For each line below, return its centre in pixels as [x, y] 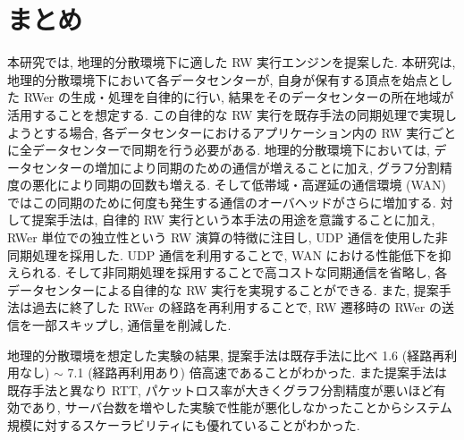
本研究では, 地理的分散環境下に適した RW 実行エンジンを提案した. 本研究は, [232, 62]
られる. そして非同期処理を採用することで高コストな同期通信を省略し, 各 [233, 272]
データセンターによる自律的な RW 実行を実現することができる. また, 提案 [223, 289]
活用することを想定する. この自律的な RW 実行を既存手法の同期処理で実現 [226, 114]
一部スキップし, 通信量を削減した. [131, 325]
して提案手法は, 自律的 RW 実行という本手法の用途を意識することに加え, [221, 220]
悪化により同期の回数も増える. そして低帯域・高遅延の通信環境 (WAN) [239, 185]
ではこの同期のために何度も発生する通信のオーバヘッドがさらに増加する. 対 [230, 202]
